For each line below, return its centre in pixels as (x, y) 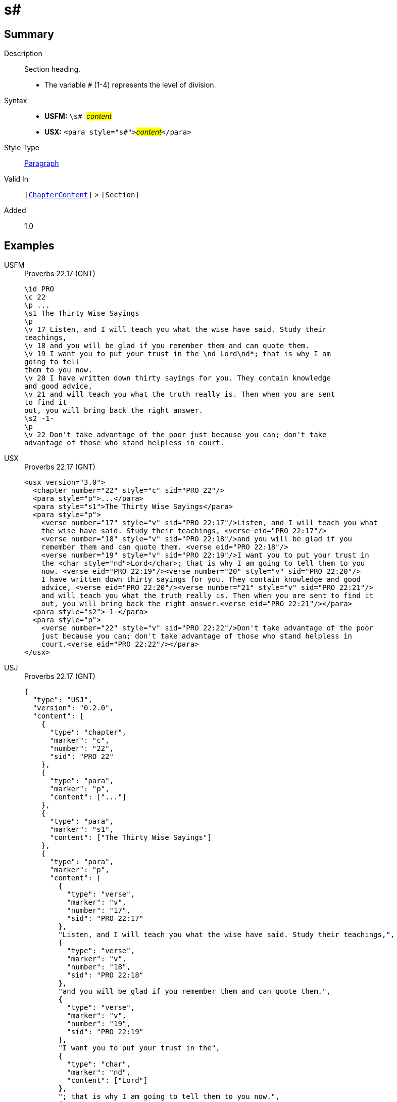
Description (23, 54)
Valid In (16, 179)
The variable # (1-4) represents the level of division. (130, 85)
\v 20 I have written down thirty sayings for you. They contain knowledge (178, 378)
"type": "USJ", (62, 700)
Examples (29, 245)
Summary (29, 34)
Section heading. (53, 69)
